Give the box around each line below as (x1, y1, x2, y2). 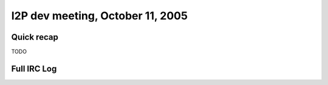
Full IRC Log (11, 63, 57, 74)
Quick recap (11, 32, 59, 42)
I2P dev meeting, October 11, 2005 (11, 9, 188, 22)
